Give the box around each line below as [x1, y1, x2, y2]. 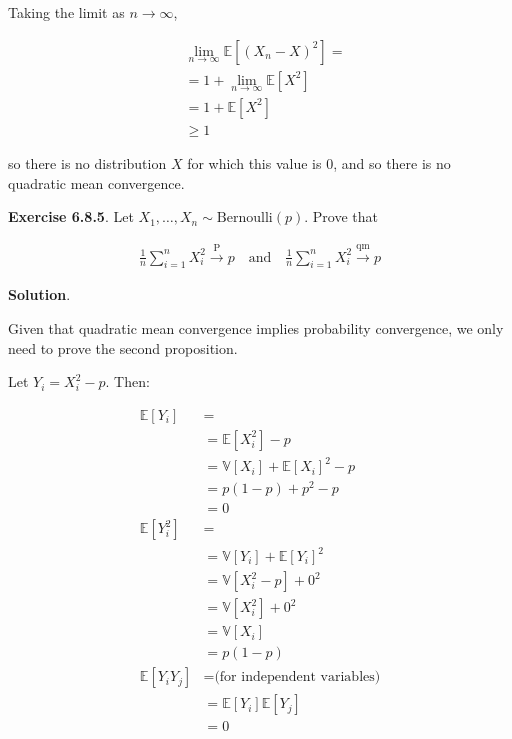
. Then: [105, 371, 150, 392]
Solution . [8, 284, 71, 305]
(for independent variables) [214, 670, 381, 685]
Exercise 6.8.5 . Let [8, 206, 134, 227]
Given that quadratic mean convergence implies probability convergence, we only [8, 317, 504, 338]
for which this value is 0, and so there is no [187, 152, 451, 173]
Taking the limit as [8, 2, 125, 22]
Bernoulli [216, 211, 273, 226]
